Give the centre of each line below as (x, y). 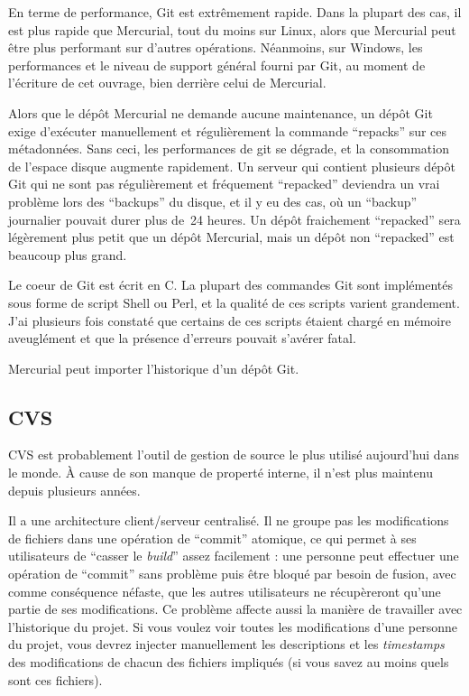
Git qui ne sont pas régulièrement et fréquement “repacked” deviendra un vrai (224, 184)
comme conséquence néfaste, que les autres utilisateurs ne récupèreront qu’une (225, 591)
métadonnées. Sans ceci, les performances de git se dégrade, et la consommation (229, 148)
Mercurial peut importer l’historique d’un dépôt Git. (154, 368)
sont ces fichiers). (55, 679)
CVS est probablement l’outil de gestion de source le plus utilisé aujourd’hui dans (234, 455)
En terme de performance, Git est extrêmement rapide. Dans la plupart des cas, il (235, 12)
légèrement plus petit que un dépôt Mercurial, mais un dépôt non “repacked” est (231, 237)
